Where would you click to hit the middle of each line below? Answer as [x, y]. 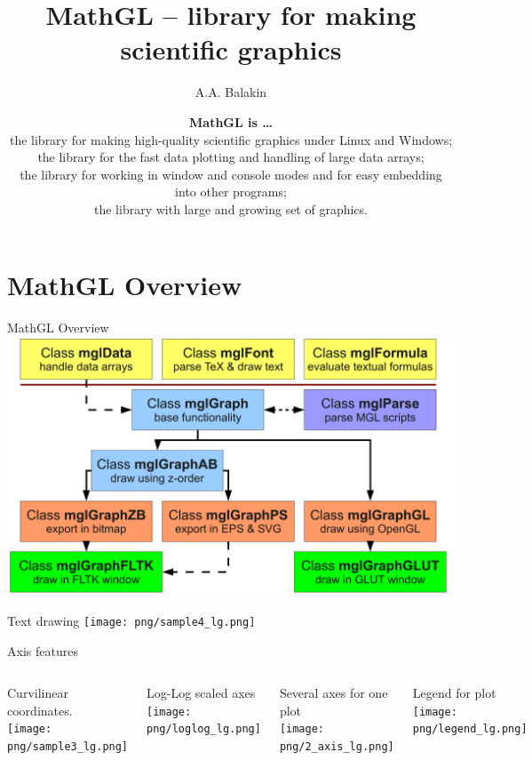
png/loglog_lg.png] [204, 729]
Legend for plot [454, 693]
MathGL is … [231, 121]
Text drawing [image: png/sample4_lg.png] [131, 620]
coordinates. [40, 710]
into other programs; [231, 192]
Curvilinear [38, 693]
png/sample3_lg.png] [68, 747]
